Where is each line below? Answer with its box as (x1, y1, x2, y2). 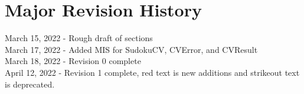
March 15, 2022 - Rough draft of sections (5, 32, 153, 44)
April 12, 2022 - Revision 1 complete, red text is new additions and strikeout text (5, 66, 300, 78)
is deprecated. (5, 78, 55, 90)
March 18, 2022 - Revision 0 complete (5, 55, 141, 67)
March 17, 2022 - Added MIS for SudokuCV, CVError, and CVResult (5, 43, 258, 55)
